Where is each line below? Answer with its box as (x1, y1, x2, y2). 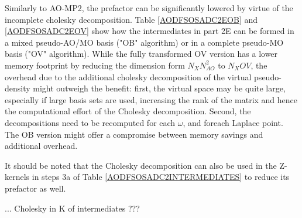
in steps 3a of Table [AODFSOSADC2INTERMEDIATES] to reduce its (32, 171, 290, 183)
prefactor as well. (5, 182, 66, 194)
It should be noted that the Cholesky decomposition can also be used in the (5, 159, 277, 171)
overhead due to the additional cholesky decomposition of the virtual (5, 70, 252, 83)
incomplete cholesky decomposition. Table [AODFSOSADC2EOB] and (5, 13, 258, 25)
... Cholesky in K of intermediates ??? (5, 202, 140, 214)
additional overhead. (5, 139, 78, 152)
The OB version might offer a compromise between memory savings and (5, 128, 263, 140)
